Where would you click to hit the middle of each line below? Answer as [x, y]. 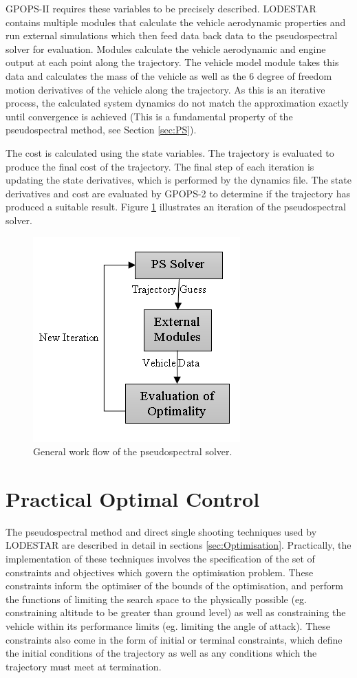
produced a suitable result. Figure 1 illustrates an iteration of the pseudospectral [176, 207]
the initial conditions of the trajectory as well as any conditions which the [161, 653]
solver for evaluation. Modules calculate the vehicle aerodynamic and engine [166, 48]
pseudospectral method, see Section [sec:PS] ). [101, 130]
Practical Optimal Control [133, 498]
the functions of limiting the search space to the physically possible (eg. [156, 599]
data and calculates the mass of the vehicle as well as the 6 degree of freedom [169, 75]
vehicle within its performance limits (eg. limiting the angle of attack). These [168, 625]
